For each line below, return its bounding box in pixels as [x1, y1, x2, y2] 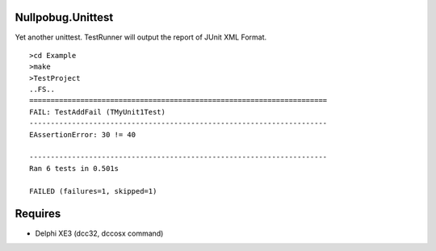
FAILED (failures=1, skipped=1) [29, 186, 157, 195]
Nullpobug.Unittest [15, 10, 114, 24]
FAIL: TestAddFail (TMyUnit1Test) [29, 107, 166, 116]
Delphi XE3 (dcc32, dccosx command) [35, 228, 164, 238]
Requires [15, 207, 61, 221]
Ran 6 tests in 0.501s [29, 164, 119, 173]
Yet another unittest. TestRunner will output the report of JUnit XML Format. [15, 32, 267, 42]
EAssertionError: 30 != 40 [29, 130, 136, 139]
